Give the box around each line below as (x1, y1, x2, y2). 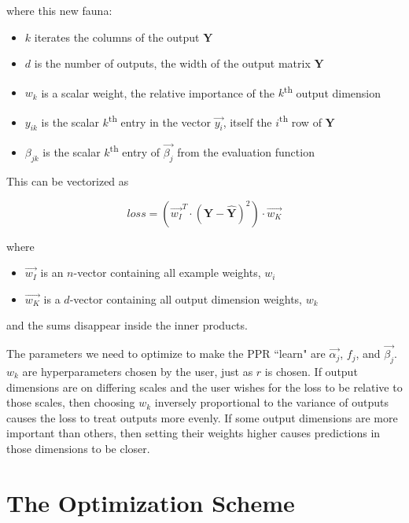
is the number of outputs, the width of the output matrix (34, 55, 311, 72)
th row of (279, 112, 322, 130)
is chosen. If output (264, 363, 358, 379)
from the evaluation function (177, 144, 315, 160)
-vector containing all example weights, (73, 264, 261, 281)
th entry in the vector (108, 112, 211, 130)
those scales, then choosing (6, 394, 135, 411)
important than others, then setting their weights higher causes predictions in (6, 425, 381, 441)
